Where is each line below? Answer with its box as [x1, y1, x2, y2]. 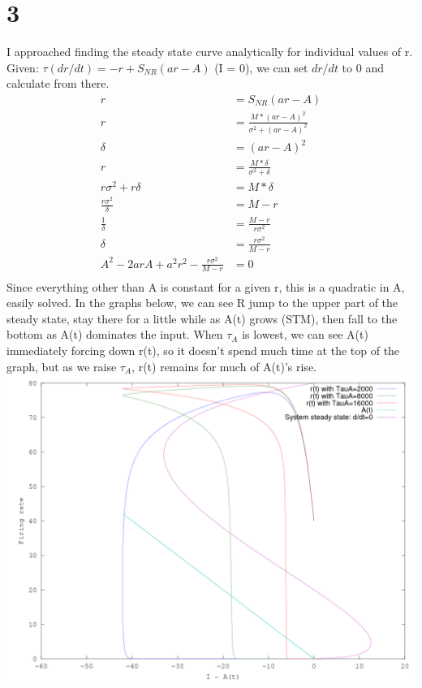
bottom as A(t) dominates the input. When [6, 326, 223, 343]
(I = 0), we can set [214, 58, 308, 76]
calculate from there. [6, 75, 110, 92]
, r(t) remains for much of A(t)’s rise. [131, 357, 316, 374]
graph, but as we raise [6, 357, 117, 374]
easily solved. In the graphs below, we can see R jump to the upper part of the [6, 294, 398, 311]
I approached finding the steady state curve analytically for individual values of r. [6, 43, 413, 60]
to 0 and [342, 58, 384, 76]
